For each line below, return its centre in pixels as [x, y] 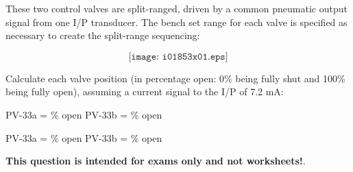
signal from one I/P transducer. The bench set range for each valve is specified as [176, 22]
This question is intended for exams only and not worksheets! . [156, 161]
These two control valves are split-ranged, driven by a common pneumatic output [176, 8]
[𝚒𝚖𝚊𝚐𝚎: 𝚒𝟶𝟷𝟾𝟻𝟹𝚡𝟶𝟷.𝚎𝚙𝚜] [178, 57]
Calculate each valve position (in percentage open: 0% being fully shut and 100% [175, 78]
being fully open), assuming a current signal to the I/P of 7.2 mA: [145, 91]
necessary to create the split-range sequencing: [103, 35]
